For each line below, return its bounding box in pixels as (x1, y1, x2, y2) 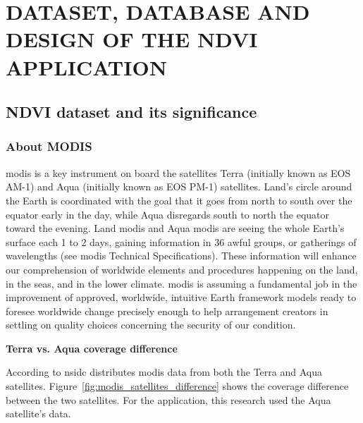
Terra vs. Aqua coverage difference (6, 341, 178, 355)
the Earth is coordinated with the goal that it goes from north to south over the (6, 192, 352, 207)
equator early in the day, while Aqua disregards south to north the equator (6, 207, 330, 221)
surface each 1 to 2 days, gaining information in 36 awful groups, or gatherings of (6, 234, 357, 249)
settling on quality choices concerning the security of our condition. (6, 317, 296, 332)
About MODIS (6, 137, 92, 155)
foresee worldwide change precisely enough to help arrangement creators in (6, 303, 328, 318)
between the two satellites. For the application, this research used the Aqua (6, 392, 331, 407)
